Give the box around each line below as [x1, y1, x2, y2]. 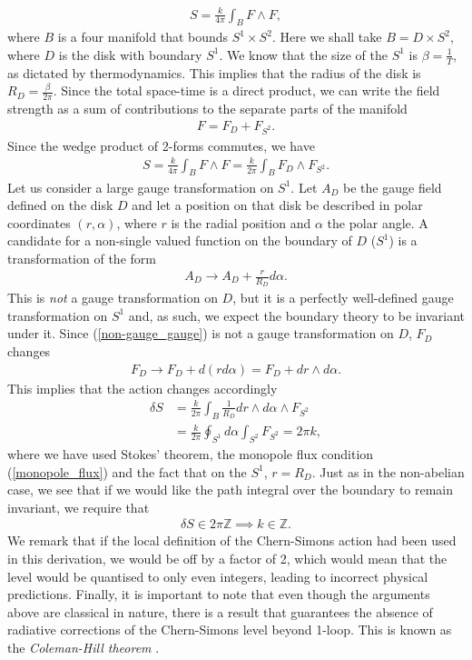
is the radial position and [171, 213, 311, 232]
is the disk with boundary [58, 45, 202, 64]
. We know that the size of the [219, 45, 388, 64]
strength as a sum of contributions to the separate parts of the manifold [7, 99, 408, 118]
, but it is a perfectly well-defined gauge [232, 288, 454, 307]
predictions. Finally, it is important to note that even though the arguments [7, 585, 430, 604]
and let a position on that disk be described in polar [132, 195, 423, 215]
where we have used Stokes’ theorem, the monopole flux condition [7, 444, 374, 463]
